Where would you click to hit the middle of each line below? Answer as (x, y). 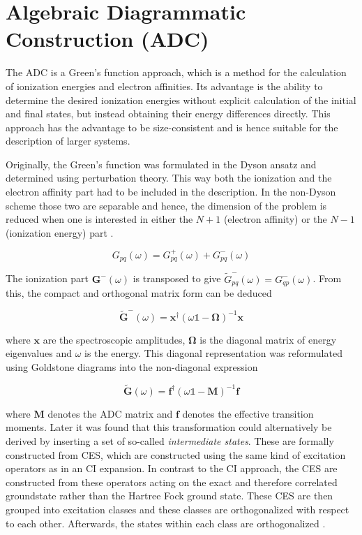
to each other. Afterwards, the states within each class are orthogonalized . (166, 523)
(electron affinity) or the (275, 219)
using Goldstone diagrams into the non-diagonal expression (132, 367)
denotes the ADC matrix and (110, 413)
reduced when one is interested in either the (99, 219)
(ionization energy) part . (60, 232)
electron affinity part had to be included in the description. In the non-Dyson (171, 192)
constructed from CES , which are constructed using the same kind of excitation (176, 454)
